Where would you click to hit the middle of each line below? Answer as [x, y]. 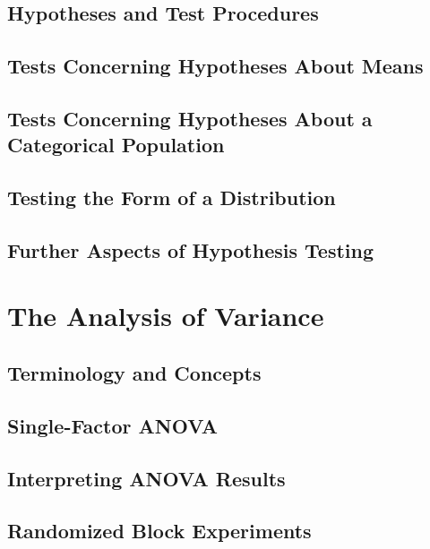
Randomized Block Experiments [159, 531]
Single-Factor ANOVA [112, 425]
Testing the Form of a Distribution [172, 197]
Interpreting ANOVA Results [146, 478]
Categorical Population [116, 145]
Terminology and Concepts [134, 373]
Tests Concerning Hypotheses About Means [215, 66]
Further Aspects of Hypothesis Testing [191, 249]
